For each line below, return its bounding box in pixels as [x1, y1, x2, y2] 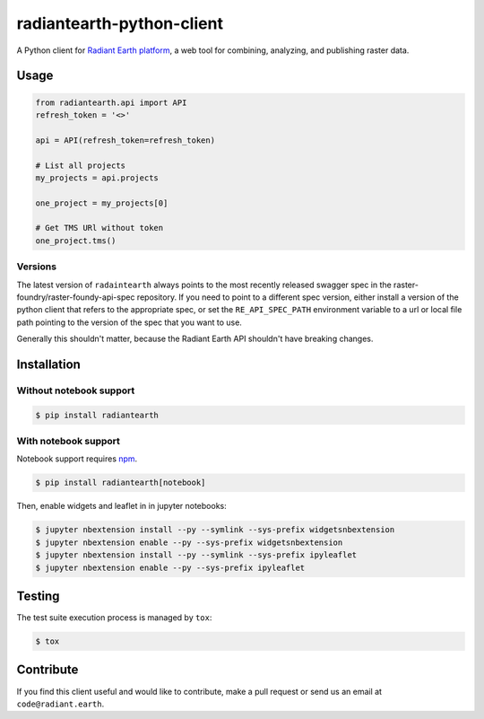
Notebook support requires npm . [16, 453, 138, 464]
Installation [16, 356, 81, 372]
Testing [16, 588, 60, 603]
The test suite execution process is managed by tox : [16, 612, 212, 623]
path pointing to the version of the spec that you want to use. [16, 317, 242, 328]
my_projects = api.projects [35, 172, 159, 183]
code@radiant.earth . [16, 698, 105, 709]
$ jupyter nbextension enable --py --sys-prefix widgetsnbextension [35, 537, 343, 548]
